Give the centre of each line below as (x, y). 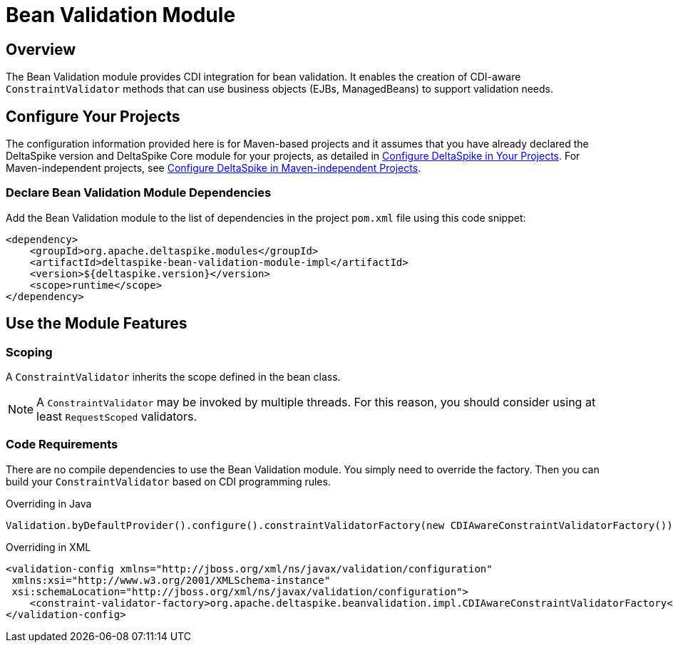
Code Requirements (62, 444)
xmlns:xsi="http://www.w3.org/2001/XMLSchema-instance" (171, 580)
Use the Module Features (97, 324)
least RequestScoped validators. (117, 416)
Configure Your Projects (93, 116)
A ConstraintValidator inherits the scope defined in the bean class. (173, 376)
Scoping (29, 352)
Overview (41, 49)
